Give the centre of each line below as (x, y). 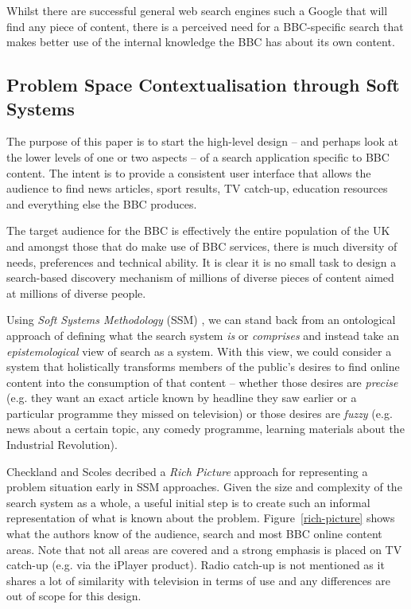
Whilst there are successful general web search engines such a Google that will (197, 10)
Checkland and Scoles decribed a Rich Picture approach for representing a (187, 471)
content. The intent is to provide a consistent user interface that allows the (189, 172)
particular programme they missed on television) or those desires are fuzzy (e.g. (200, 413)
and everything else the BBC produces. (102, 203)
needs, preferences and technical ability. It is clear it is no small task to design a (202, 262)
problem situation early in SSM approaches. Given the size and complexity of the (204, 487)
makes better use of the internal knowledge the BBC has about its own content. (201, 42)
